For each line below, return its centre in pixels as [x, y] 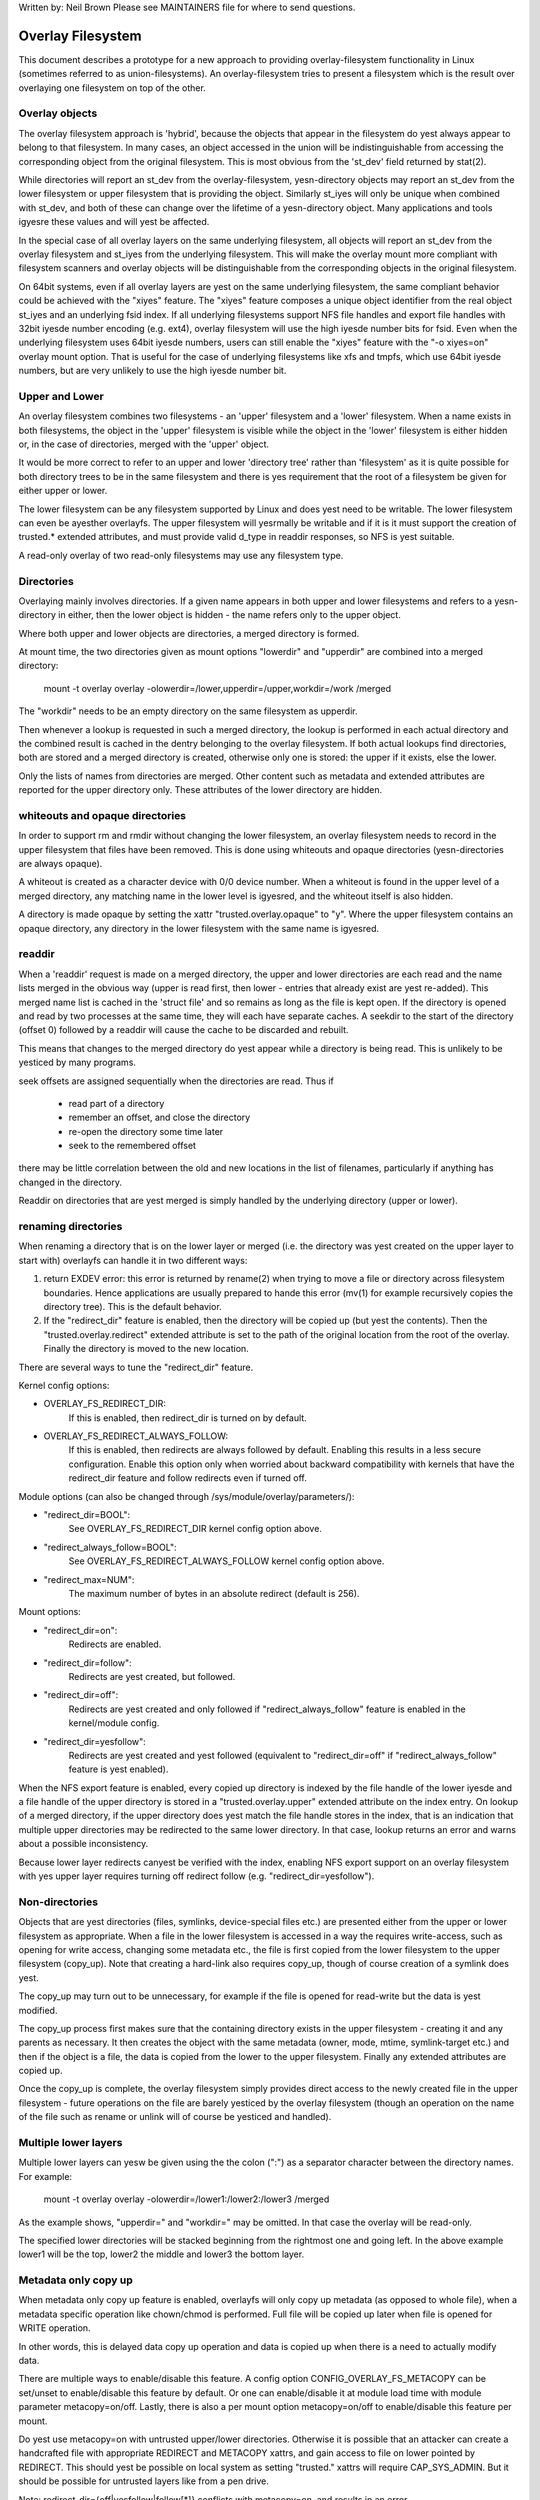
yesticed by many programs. [77, 1062]
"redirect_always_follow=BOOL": [110, 1547]
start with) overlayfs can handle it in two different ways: [133, 1260]
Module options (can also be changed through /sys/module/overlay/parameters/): [186, 1496]
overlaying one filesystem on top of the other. [112, 87]
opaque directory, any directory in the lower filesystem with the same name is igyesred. [199, 928]
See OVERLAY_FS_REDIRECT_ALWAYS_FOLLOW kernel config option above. [226, 1561]
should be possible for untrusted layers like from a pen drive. [144, 2481]
